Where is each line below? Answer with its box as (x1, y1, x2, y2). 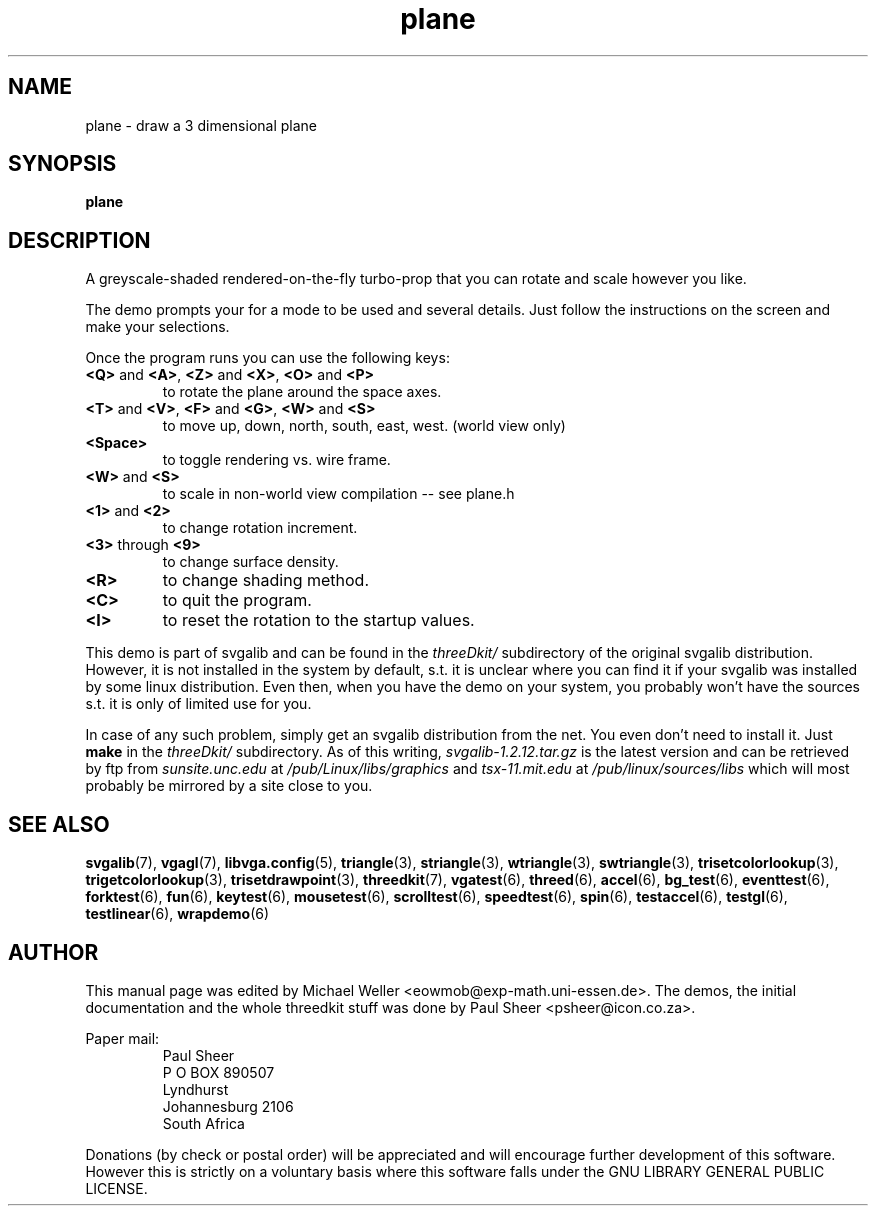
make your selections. (85, 318, 230, 336)
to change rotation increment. (162, 519, 358, 537)
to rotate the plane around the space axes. (162, 383, 442, 401)
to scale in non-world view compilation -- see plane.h (162, 485, 515, 503)
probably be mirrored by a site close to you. (85, 777, 373, 795)
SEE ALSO (8, 811, 110, 837)
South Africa (162, 1114, 245, 1132)
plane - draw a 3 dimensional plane (85, 116, 317, 134)
